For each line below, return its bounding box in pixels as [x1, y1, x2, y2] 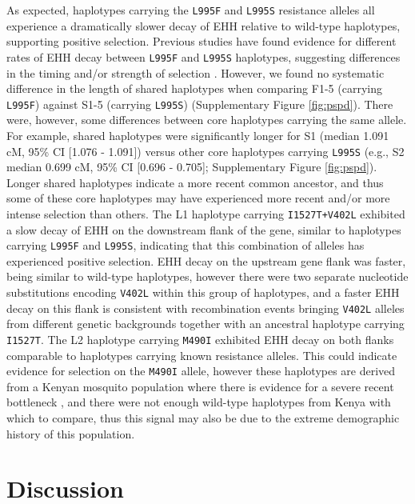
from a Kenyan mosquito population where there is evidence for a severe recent [6, 378, 394, 394]
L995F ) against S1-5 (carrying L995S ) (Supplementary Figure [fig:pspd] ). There [6, 95, 393, 112]
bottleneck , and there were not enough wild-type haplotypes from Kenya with [6, 394, 391, 410]
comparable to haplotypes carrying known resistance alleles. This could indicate [6, 346, 397, 363]
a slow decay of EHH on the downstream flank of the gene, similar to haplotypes [6, 221, 401, 238]
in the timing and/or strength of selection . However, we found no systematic [6, 64, 385, 81]
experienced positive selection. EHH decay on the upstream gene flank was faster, [6, 252, 406, 269]
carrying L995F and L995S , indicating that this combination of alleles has [6, 237, 365, 254]
